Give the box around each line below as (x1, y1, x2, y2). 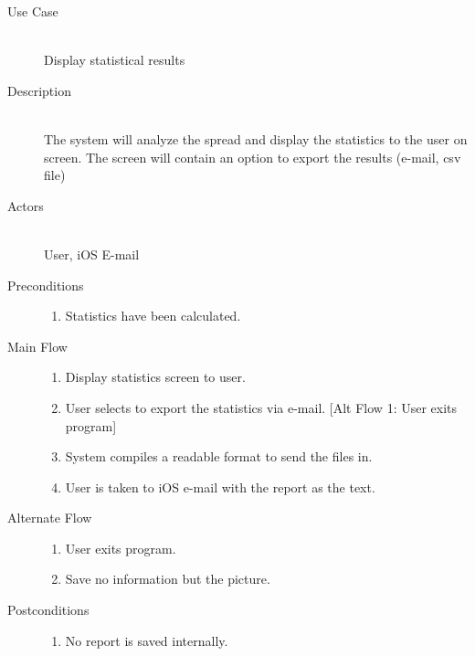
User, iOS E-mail (44, 244, 140, 263)
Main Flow (7, 336, 68, 355)
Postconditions (7, 600, 90, 619)
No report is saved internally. (65, 630, 228, 650)
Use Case (7, 2, 58, 20)
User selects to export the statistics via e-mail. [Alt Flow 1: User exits (65, 397, 458, 417)
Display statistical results (44, 50, 185, 69)
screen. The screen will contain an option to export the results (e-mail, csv (44, 147, 461, 166)
